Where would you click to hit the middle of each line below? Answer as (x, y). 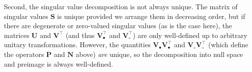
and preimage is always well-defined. (58, 63)
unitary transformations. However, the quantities (77, 45)
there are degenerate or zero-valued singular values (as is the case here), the (118, 26)
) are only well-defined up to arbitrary (190, 35)
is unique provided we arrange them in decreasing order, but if (151, 16)
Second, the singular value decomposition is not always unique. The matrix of (121, 6)
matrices (17, 35)
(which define (228, 45)
